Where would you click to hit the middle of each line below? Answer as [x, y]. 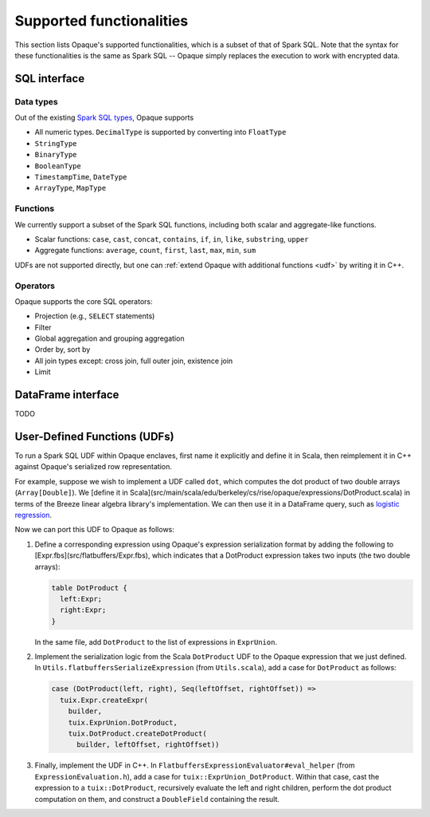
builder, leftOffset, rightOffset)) [148, 745]
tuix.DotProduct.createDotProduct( [137, 734]
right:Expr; [83, 610]
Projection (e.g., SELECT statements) [95, 316]
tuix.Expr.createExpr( [104, 700]
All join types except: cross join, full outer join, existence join [134, 361]
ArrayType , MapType [70, 188]
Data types [37, 101]
